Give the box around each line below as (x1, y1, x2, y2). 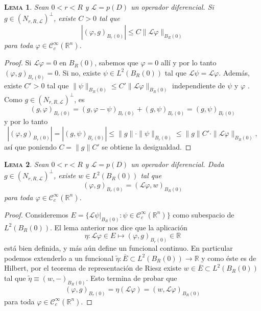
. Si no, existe (58, 67, 101, 78)
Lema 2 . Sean (4, 158, 49, 169)
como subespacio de (173, 209, 234, 220)
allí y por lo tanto (160, 57, 217, 68)
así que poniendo (4, 141, 57, 152)
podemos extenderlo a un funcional (4, 252, 114, 263)
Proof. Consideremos (4, 209, 68, 220)
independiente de (172, 80, 225, 90)
